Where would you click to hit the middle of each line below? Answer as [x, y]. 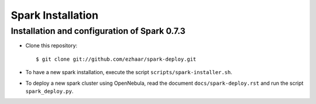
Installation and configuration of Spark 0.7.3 [98, 31]
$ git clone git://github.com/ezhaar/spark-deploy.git [116, 59]
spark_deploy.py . [49, 91]
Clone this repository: [51, 46]
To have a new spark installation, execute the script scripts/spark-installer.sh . [129, 72]
